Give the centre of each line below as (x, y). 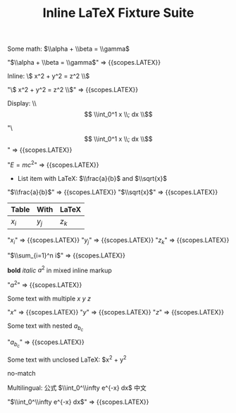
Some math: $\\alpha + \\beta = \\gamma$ (69, 49)
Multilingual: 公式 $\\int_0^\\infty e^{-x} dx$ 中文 (77, 388)
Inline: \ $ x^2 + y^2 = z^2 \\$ (49, 76)
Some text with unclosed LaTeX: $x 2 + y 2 (67, 359)
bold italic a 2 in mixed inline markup (60, 269)
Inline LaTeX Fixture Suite (118, 13)
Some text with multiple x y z (49, 299)
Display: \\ (22, 103)
